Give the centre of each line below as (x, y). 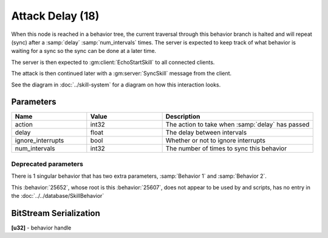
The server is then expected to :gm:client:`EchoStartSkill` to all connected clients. (113, 62)
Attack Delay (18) (55, 16)
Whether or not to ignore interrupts (215, 141)
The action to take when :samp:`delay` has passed (237, 125)
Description (183, 117)
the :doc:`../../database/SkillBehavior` (58, 195)
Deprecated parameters (47, 164)
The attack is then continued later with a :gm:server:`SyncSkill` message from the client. (121, 74)
